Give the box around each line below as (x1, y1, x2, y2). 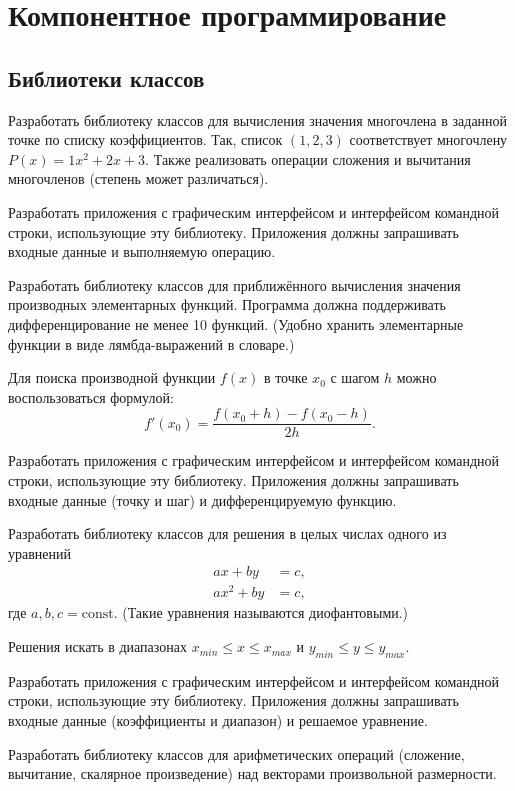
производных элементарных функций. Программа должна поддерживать (8, 294, 446, 315)
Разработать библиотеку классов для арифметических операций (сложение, (8, 743, 465, 764)
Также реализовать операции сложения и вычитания (153, 148, 471, 169)
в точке (263, 367, 308, 388)
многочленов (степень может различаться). (8, 168, 269, 189)
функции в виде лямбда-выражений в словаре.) (8, 333, 295, 354)
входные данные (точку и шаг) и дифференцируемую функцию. (8, 489, 397, 510)
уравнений (8, 542, 72, 563)
